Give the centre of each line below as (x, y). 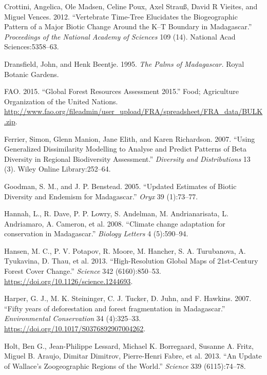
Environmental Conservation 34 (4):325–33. (73, 318)
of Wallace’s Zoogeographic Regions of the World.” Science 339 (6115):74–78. (125, 365)
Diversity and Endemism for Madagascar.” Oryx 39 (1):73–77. (101, 196)
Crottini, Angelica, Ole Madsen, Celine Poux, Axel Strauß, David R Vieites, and (131, 6)
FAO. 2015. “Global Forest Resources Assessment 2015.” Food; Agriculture (121, 91)
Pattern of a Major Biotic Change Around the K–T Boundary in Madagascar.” (128, 26)
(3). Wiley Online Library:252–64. (58, 169)
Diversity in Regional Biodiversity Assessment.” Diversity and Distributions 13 (127, 158)
